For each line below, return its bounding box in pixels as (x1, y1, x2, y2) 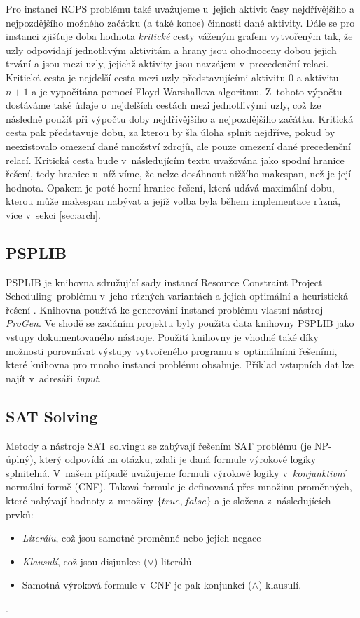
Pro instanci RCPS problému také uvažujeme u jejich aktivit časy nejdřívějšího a (6, 1, 354, 15)
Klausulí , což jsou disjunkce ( (22, 553, 148, 568)
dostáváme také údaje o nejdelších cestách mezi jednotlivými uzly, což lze (6, 98, 321, 112)
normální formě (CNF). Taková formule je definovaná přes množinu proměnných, (6, 479, 352, 494)
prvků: (6, 506, 34, 521)
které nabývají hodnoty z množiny (6, 493, 154, 508)
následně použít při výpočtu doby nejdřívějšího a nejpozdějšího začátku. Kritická (6, 111, 354, 126)
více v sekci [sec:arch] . (6, 207, 101, 222)
